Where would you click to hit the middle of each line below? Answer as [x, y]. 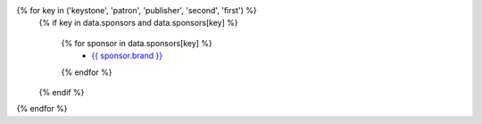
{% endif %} [62, 92]
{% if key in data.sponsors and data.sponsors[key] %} [138, 23]
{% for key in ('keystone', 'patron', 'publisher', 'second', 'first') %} [137, 10]
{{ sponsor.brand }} [127, 56]
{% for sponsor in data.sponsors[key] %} [137, 43]
